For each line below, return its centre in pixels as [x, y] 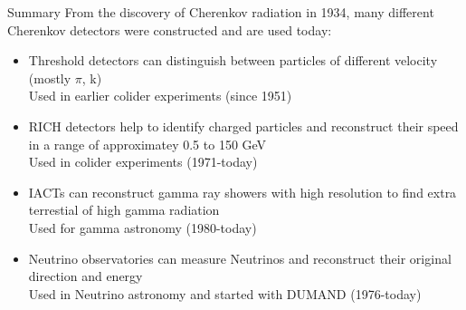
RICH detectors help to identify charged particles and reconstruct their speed [243, 126]
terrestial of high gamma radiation [124, 210]
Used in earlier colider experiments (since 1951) [160, 96]
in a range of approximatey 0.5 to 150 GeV [147, 144]
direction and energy [86, 276]
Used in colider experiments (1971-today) [143, 162]
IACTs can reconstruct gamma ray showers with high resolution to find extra [243, 192]
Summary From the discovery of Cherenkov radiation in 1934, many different [221, 12]
